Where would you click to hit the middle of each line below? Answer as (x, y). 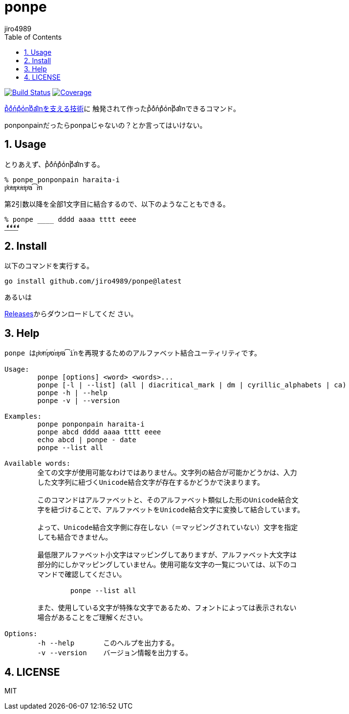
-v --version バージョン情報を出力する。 (115, 653)
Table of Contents (33, 37)
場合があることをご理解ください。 (92, 618)
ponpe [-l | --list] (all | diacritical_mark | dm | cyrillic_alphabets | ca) (192, 385)
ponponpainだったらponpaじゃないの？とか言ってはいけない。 (106, 125)
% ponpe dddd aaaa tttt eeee (70, 219)
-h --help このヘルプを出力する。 (108, 643)
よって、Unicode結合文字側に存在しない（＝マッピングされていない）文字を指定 (168, 528)
